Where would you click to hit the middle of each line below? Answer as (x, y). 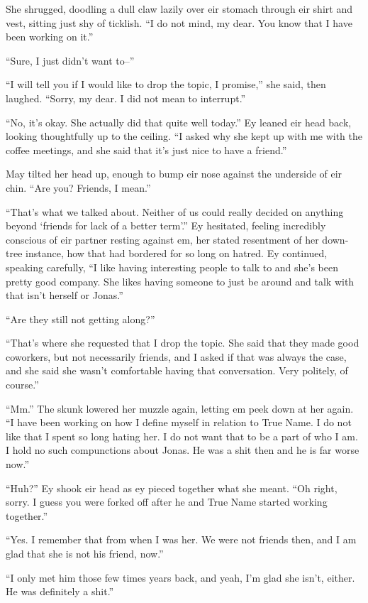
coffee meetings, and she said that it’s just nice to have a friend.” (146, 150)
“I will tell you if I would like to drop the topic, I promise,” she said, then (166, 84)
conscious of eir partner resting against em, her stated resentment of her (162, 239)
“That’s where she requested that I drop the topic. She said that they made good (183, 343)
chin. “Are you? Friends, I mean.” (78, 187)
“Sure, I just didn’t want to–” (70, 60)
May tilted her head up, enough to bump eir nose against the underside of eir (174, 174)
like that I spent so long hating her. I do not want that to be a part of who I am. (182, 436)
